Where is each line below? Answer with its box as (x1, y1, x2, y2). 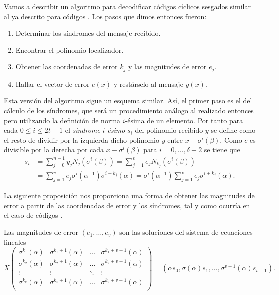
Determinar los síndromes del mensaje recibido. (15, 28, 161, 38)
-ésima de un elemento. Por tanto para (125, 115, 243, 125)
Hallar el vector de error (15, 78, 90, 89)
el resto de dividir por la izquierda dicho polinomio (4, 134, 159, 145)
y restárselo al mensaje (113, 78, 183, 89)
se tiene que (204, 144, 240, 155)
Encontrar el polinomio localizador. (15, 44, 124, 55)
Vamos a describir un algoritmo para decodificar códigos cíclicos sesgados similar (4, 1, 251, 11)
